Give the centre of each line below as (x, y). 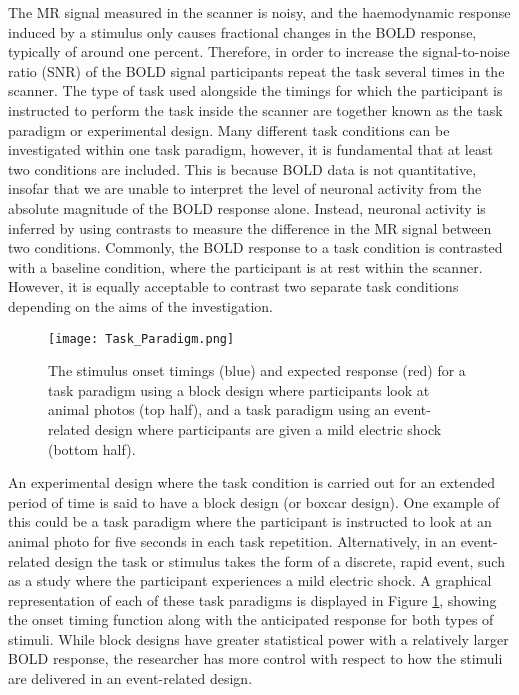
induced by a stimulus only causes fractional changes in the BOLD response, (242, 31)
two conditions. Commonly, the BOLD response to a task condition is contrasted (255, 247)
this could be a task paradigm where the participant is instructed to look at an (250, 521)
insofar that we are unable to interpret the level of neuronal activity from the (245, 188)
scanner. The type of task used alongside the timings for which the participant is (255, 90)
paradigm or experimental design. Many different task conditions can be (229, 129)
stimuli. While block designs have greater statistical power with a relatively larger (258, 638)
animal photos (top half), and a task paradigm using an (219, 409)
